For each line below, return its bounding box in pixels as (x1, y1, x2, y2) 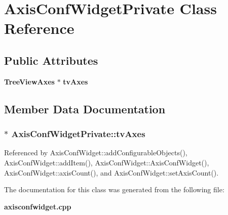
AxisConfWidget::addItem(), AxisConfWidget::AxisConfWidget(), (4, 157, 209, 167)
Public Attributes (4, 52, 98, 68)
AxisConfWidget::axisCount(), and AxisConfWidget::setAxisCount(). (4, 167, 219, 178)
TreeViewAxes (4, 76, 55, 87)
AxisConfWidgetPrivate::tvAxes (11, 127, 145, 140)
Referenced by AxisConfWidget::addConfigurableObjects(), (4, 147, 187, 158)
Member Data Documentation (4, 101, 166, 116)
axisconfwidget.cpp (4, 201, 71, 211)
